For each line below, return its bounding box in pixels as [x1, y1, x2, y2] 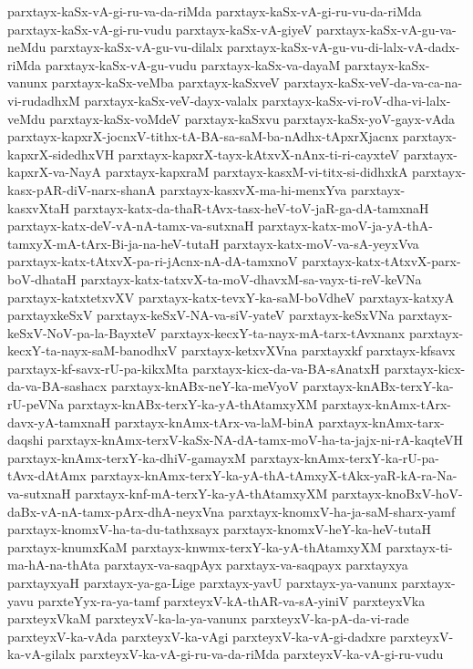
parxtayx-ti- [386, 537, 453, 556]
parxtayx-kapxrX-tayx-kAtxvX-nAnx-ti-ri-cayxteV [118, 144, 400, 163]
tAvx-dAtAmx [7, 466, 87, 485]
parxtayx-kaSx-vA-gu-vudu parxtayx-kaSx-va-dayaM [45, 55, 341, 74]
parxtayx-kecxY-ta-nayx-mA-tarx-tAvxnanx [160, 323, 406, 342]
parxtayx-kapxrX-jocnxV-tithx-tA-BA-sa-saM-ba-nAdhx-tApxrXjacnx [7, 127, 399, 146]
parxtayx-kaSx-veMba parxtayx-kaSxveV [51, 73, 280, 92]
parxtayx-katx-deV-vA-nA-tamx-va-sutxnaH [7, 216, 254, 235]
